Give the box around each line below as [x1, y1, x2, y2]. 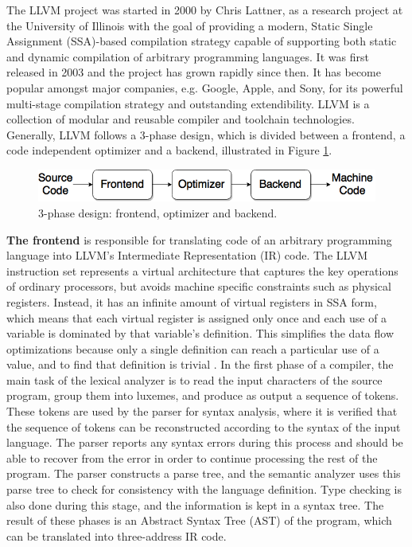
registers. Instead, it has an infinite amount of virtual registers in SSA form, [6, 293, 377, 310]
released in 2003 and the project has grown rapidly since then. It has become [6, 64, 382, 80]
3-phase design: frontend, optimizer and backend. [38, 204, 278, 221]
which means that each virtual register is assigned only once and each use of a [6, 309, 387, 326]
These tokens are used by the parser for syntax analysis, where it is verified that [6, 403, 398, 420]
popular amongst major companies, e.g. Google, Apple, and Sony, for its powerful [6, 79, 403, 96]
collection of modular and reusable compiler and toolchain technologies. [6, 111, 355, 127]
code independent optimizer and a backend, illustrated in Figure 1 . [6, 142, 332, 158]
